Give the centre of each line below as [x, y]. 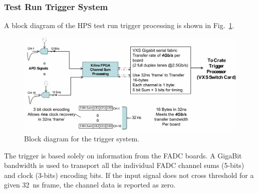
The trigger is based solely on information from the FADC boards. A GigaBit [123, 155]
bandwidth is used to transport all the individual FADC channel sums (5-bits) [124, 165]
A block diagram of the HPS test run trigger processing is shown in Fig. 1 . [119, 25]
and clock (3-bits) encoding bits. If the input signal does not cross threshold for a [129, 175]
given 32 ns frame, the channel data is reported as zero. [90, 185]
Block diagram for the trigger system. [82, 138]
